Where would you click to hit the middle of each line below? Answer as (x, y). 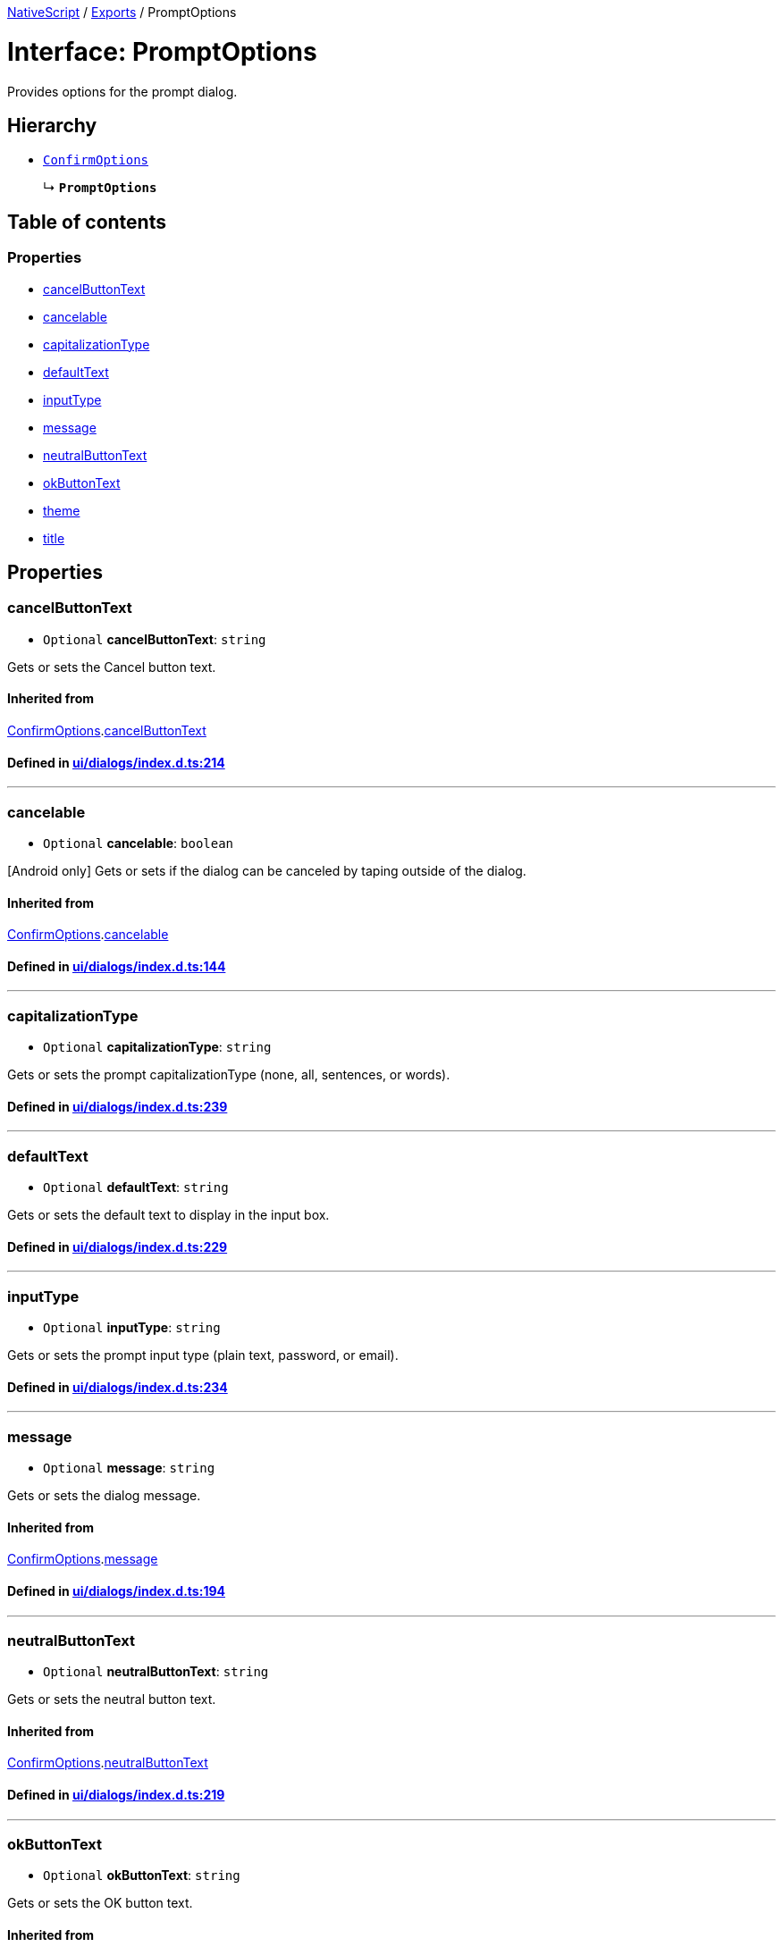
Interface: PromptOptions (162, 51)
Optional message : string (129, 1468)
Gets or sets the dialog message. (104, 1496)
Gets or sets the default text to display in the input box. (168, 1215)
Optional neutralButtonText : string (156, 1672)
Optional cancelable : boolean (139, 843)
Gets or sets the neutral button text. (112, 1699)
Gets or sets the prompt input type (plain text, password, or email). (203, 1355)
